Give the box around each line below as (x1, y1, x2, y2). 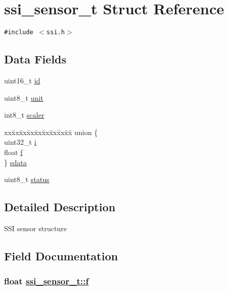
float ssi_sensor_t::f (4, 275, 89, 287)
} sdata (4, 157, 27, 167)
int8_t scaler (4, 109, 44, 120)
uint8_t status (4, 174, 49, 185)
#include (4, 29, 34, 36)
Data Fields (4, 51, 67, 67)
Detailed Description (4, 199, 116, 215)
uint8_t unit (4, 92, 44, 103)
